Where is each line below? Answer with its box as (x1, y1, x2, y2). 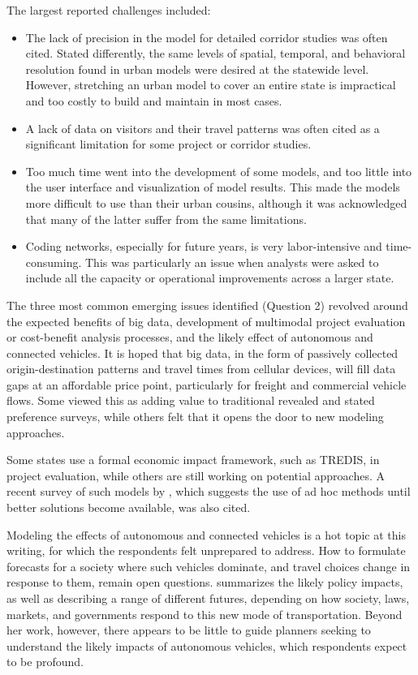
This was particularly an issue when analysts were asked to (84, 253, 379, 270)
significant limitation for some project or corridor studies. (25, 135, 312, 153)
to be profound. (6, 653, 84, 670)
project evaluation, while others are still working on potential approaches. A (6, 466, 385, 484)
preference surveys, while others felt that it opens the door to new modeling (6, 408, 384, 425)
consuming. (25, 253, 82, 270)
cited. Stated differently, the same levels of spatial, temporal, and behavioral (25, 45, 406, 62)
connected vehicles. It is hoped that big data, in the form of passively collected (6, 344, 399, 361)
